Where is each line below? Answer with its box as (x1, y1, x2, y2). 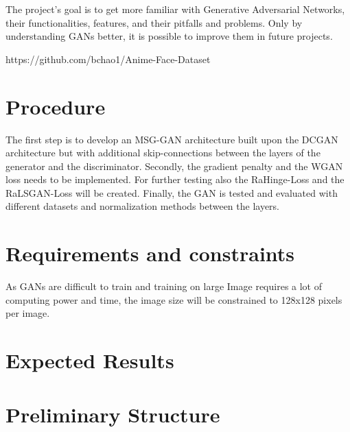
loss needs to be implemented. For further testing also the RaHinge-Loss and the (5, 172, 345, 187)
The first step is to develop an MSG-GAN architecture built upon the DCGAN (5, 132, 338, 146)
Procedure (5, 92, 106, 120)
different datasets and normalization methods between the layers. (5, 199, 280, 213)
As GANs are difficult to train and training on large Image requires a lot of (5, 279, 323, 293)
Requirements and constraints (5, 239, 295, 267)
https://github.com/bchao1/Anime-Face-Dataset (5, 51, 211, 66)
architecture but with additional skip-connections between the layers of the (5, 145, 320, 160)
